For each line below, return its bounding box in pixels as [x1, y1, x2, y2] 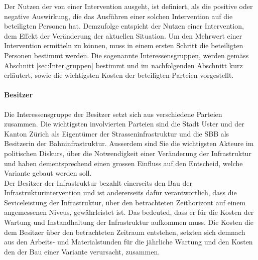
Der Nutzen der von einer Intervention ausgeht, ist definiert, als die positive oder [4, 1, 253, 11]
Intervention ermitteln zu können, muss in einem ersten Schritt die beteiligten [4, 40, 243, 51]
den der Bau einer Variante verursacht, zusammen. [4, 246, 160, 256]
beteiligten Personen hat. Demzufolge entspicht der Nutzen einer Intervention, [4, 21, 244, 31]
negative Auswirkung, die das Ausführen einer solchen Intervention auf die [4, 11, 233, 21]
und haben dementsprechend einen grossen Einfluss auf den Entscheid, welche [4, 158, 243, 168]
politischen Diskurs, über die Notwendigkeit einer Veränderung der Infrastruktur [4, 148, 251, 158]
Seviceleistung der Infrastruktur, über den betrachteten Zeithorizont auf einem [4, 197, 246, 207]
